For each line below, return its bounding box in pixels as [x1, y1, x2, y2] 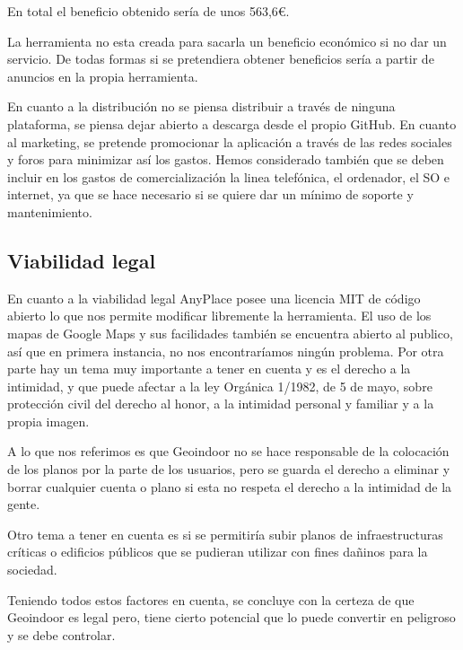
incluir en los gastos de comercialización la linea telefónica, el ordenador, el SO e [7, 167, 450, 186]
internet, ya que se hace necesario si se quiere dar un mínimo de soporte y [7, 185, 414, 204]
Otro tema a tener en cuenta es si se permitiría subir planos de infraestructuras [7, 524, 443, 543]
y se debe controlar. [7, 625, 116, 644]
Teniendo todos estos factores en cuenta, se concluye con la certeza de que [7, 590, 415, 609]
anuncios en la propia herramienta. [7, 66, 198, 85]
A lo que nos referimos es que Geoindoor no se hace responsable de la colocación [7, 442, 450, 461]
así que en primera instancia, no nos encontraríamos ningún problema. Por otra [7, 341, 444, 360]
